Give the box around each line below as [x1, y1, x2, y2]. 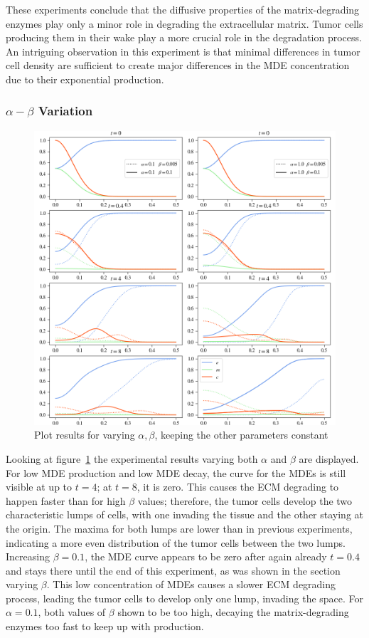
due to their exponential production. [6, 71, 164, 86]
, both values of [38, 605, 106, 619]
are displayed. [299, 451, 359, 466]
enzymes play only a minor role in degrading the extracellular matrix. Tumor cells [6, 16, 363, 31]
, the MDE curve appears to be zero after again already [85, 549, 327, 564]
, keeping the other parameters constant [154, 427, 328, 442]
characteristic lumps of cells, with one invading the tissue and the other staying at [6, 507, 364, 522]
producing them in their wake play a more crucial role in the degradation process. [6, 30, 362, 45]
